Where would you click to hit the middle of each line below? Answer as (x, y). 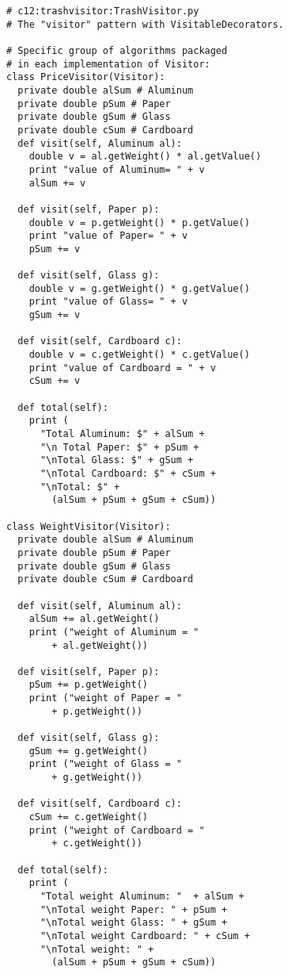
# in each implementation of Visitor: (108, 64)
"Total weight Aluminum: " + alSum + (142, 896)
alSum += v (57, 183)
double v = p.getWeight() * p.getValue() (139, 222)
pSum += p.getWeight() (88, 685)
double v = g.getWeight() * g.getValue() (139, 288)
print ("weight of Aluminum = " (114, 632)
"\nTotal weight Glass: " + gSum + (134, 923)
